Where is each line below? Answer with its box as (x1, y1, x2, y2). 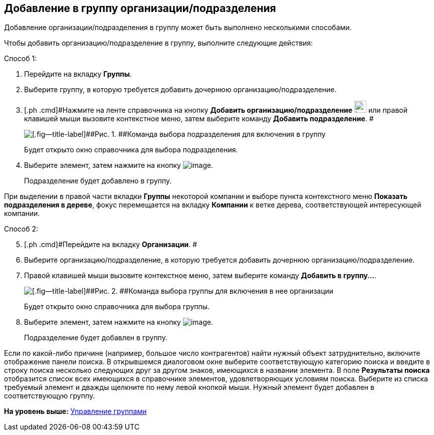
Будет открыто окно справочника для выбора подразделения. (24, 145, 238, 154)
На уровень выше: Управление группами (4, 407, 147, 416)
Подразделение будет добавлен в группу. (24, 333, 167, 342)
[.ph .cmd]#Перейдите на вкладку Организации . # (24, 240, 197, 249)
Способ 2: (4, 225, 39, 234)
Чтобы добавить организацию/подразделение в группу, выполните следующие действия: (4, 39, 313, 48)
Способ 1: (4, 54, 37, 63)
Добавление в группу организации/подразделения (4, 2, 276, 15)
